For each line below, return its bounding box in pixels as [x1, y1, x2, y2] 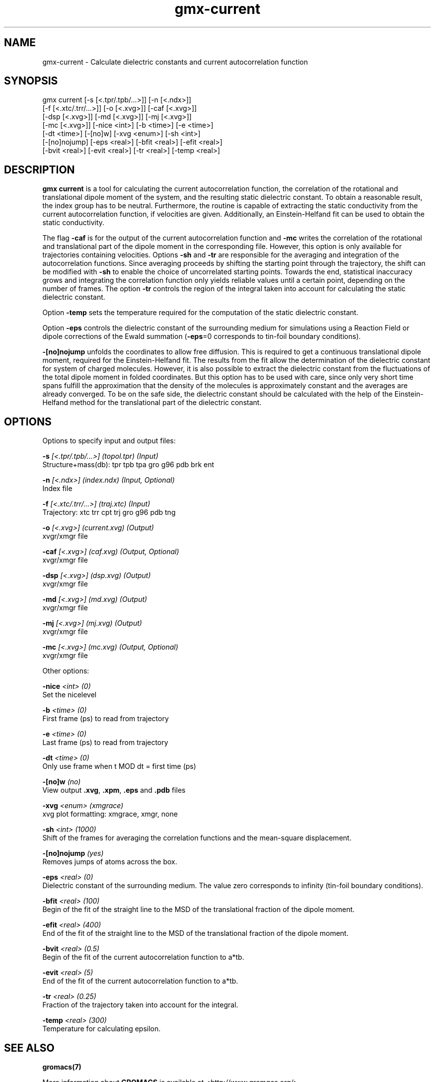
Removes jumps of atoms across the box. [42, 857, 177, 866]
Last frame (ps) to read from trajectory [42, 738, 168, 747]
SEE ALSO [4, 1041, 55, 1054]
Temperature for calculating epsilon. [42, 1024, 161, 1033]
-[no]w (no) [42, 777, 81, 786]
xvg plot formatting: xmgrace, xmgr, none [42, 810, 178, 819]
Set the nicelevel [42, 690, 97, 699]
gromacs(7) [42, 1062, 81, 1071]
